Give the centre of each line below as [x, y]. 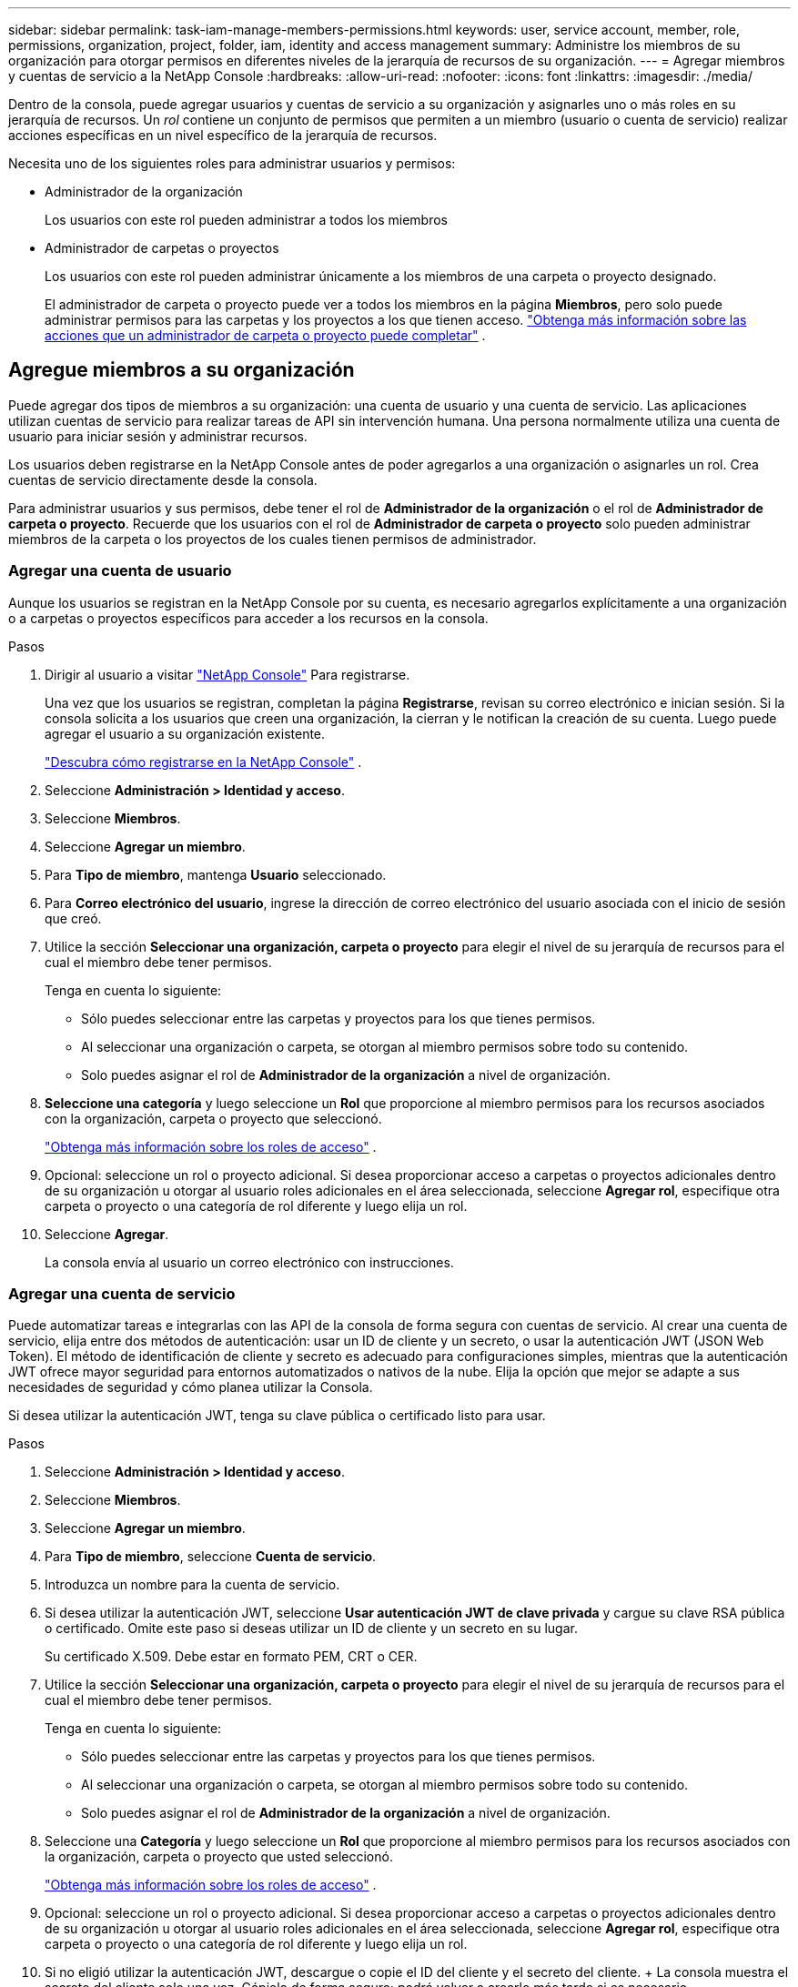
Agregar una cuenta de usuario [120, 571]
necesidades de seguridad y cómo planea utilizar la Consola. [191, 1387]
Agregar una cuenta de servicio [122, 1293]
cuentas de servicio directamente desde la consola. [163, 479]
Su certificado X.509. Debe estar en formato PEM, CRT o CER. [231, 1657]
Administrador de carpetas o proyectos [162, 248]
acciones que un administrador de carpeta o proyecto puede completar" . [265, 335]
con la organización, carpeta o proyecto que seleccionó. [213, 1118]
